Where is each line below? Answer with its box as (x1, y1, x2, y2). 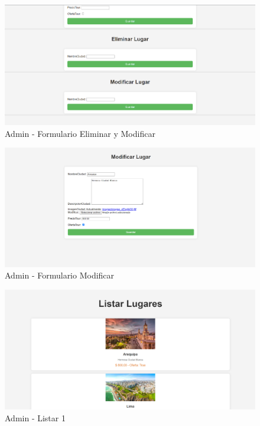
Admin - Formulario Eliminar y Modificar (5, 127, 155, 139)
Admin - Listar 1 (5, 412, 66, 424)
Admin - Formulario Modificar (5, 269, 115, 281)
